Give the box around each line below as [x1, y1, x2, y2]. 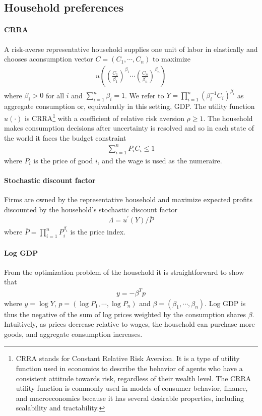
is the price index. [70, 226, 125, 237]
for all [45, 90, 64, 100]
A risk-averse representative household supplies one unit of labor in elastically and [4, 43, 258, 54]
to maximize [153, 53, 191, 64]
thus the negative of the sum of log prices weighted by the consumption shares [4, 309, 246, 319]
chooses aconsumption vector [4, 53, 93, 64]
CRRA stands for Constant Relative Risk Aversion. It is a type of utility [16, 353, 240, 364]
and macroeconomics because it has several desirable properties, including [16, 392, 244, 403]
